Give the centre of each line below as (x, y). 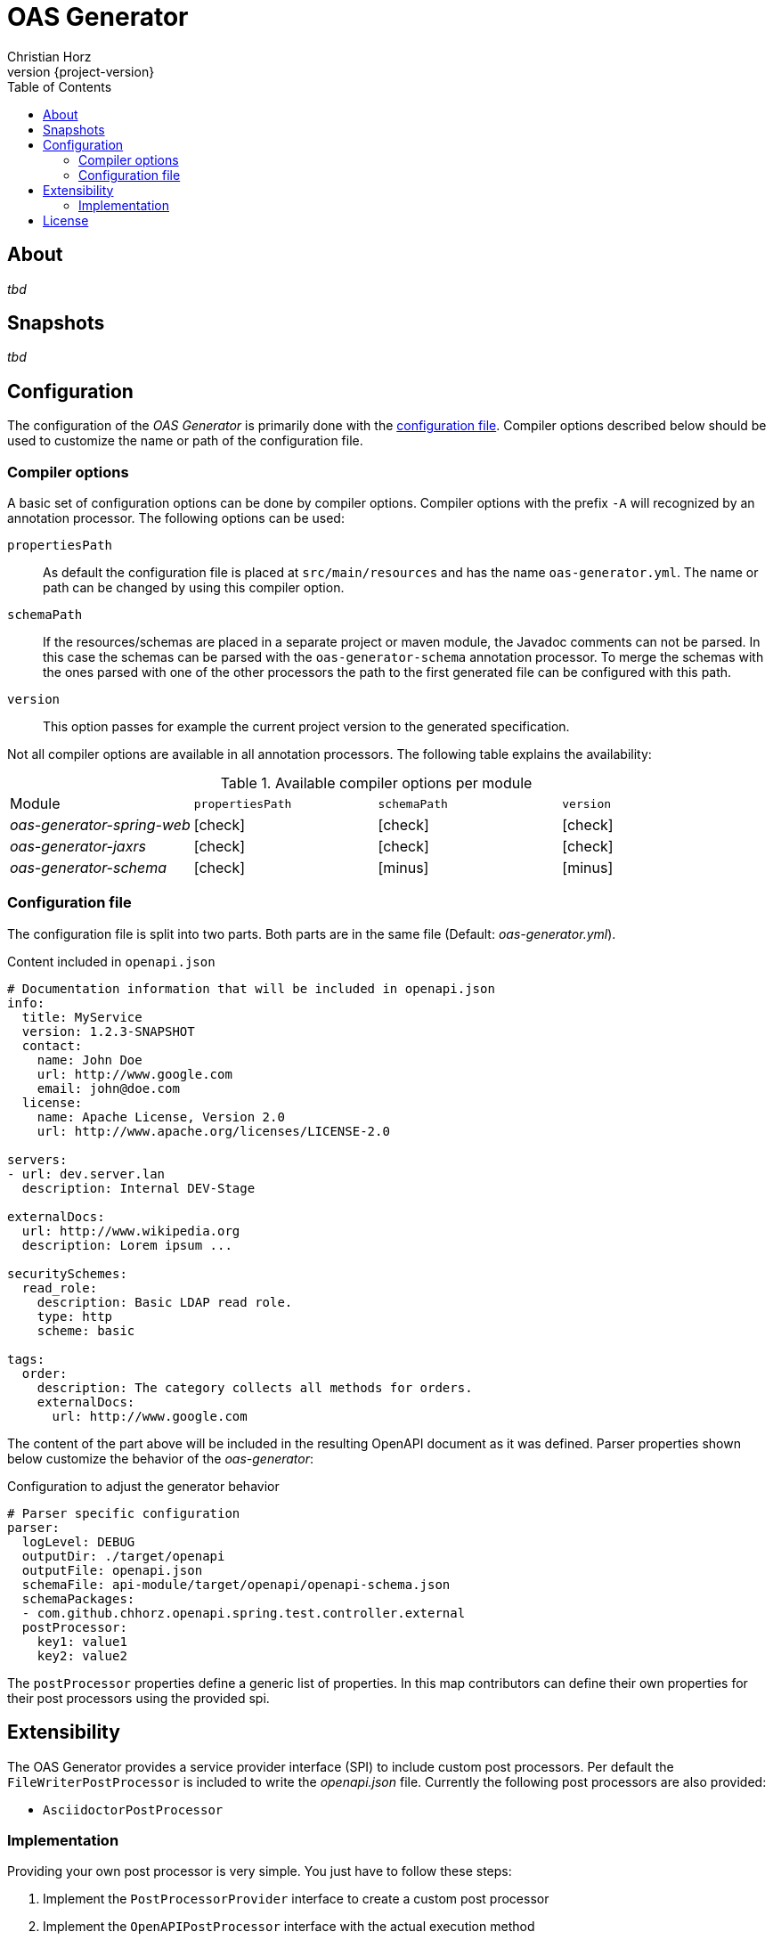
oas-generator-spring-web (100, 825)
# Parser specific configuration (124, 1513)
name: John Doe (90, 1060)
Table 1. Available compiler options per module (376, 783)
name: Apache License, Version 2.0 (161, 1117)
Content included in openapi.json (111, 961)
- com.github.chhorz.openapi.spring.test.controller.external (244, 1613)
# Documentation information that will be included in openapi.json (251, 988)
